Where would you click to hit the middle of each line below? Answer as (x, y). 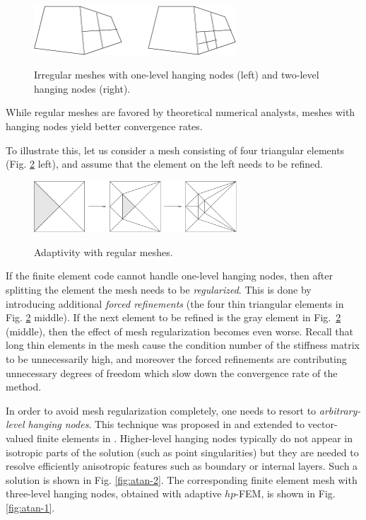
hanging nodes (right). (82, 88)
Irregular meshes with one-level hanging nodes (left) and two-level (177, 75)
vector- (323, 424)
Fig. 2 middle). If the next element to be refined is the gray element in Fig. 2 (173, 317)
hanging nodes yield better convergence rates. (104, 126)
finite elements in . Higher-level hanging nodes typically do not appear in (195, 438)
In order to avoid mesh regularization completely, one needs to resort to (161, 410)
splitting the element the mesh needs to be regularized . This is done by (159, 290)
